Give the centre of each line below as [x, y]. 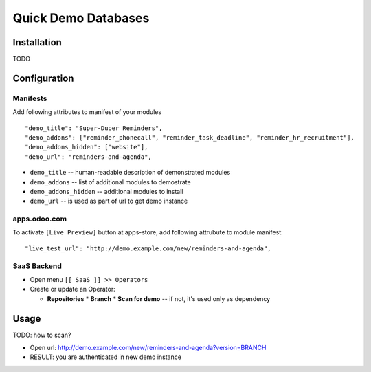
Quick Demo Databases [81, 18]
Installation [37, 42]
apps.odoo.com [40, 219]
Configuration [43, 78]
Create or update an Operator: [73, 289]
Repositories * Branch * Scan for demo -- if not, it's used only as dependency [159, 298]
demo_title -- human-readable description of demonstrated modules [130, 173]
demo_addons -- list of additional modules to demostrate [111, 182]
